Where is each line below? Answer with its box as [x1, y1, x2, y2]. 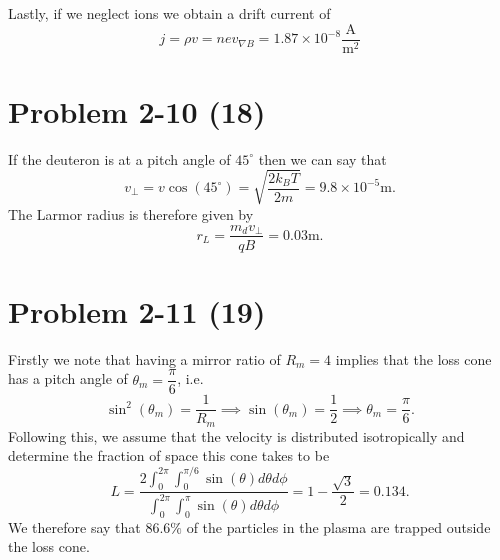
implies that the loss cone [335, 348, 492, 369]
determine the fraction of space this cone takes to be [8, 445, 330, 466]
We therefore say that [8, 516, 141, 537]
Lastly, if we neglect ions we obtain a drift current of [8, 3, 331, 23]
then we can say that [258, 148, 387, 169]
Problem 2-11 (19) [8, 290, 266, 331]
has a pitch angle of [8, 368, 128, 389]
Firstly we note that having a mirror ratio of [8, 348, 281, 369]
